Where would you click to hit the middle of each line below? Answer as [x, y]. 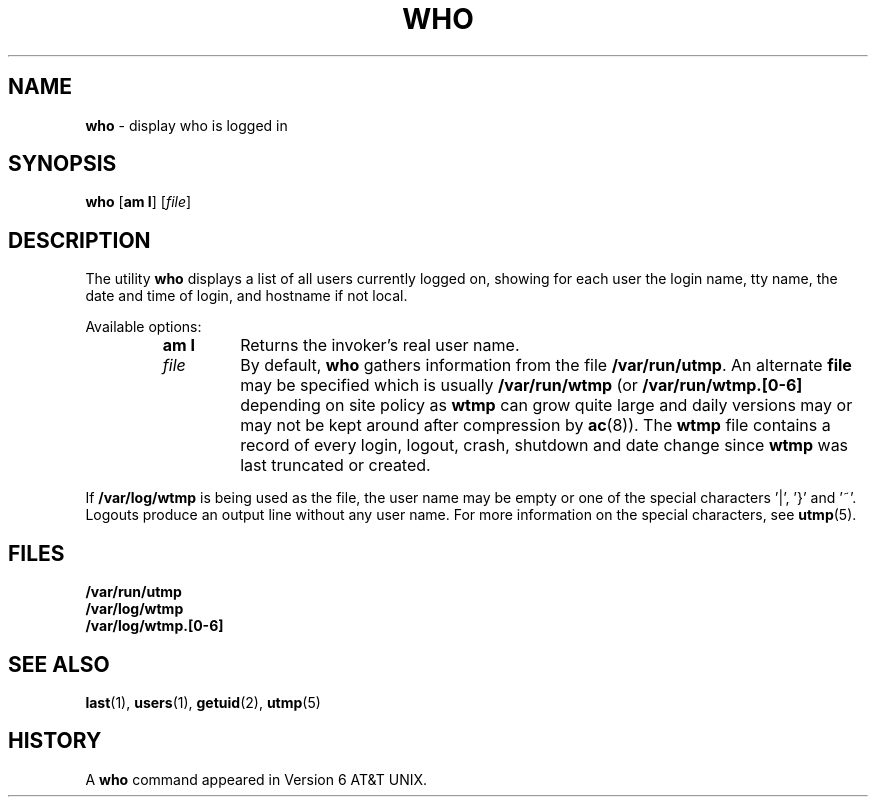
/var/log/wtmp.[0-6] [154, 626]
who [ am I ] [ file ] [138, 202]
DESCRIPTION [79, 240]
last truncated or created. [335, 465]
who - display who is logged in [186, 125]
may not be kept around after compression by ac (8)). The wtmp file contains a [535, 425]
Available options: [143, 327]
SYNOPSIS [62, 164]
